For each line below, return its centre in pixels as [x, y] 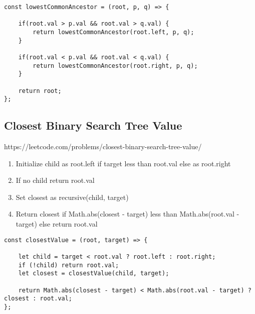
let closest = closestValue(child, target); [94, 274]
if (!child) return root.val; [69, 265]
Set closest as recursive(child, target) [72, 197]
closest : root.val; [38, 299]
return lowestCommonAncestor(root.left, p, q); [113, 32]
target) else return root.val [57, 224]
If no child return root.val [55, 180]
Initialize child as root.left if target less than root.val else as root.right [123, 163]
